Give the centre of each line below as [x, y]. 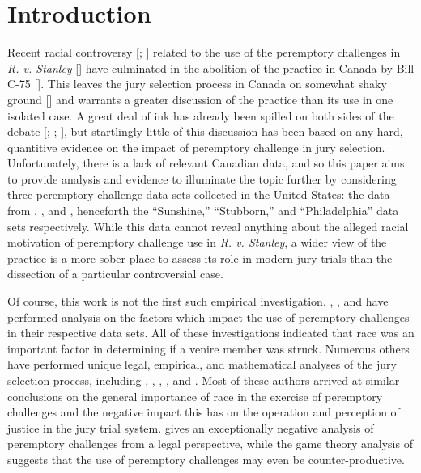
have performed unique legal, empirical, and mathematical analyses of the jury [202, 364]
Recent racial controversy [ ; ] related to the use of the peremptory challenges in [204, 52]
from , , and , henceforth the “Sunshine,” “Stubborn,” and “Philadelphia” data [203, 211]
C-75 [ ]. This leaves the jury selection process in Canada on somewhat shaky [197, 84]
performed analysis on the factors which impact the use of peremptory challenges [208, 317]
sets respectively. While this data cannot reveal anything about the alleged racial [208, 226]
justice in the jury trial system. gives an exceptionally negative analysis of [191, 427]
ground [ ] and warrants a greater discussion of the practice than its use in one [200, 99]
